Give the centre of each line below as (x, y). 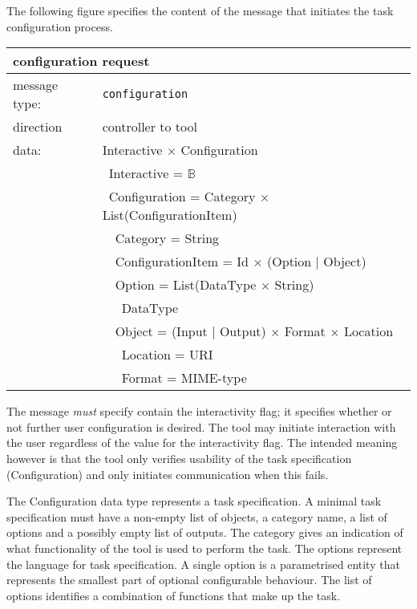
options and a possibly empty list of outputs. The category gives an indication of (205, 532)
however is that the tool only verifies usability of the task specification (179, 458)
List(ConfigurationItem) (170, 215)
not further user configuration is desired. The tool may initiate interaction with (201, 426)
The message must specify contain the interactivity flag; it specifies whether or (199, 411)
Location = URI (167, 355)
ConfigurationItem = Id (182, 262)
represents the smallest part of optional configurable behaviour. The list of (189, 580)
